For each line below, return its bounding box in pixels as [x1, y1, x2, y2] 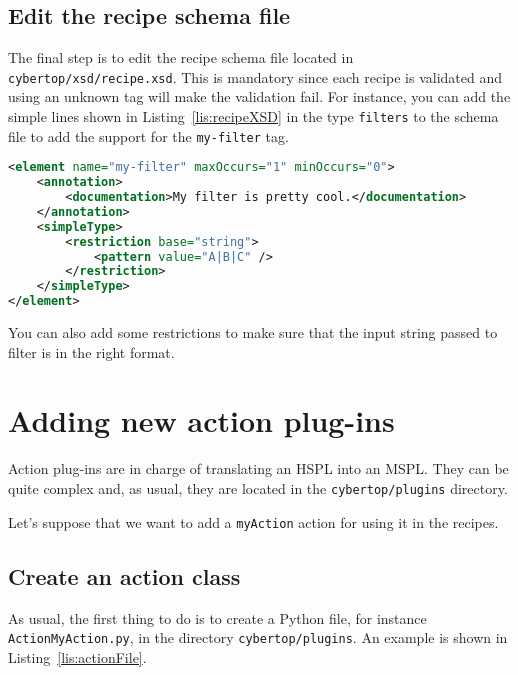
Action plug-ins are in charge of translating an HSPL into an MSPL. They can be [8, 458, 509, 479]
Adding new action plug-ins [8, 400, 395, 441]
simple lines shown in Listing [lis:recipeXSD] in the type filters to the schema [8, 106, 499, 127]
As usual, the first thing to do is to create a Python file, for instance [8, 607, 427, 628]
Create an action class [8, 560, 241, 591]
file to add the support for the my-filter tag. [8, 125, 289, 146]
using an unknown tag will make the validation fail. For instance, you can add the [8, 86, 511, 107]
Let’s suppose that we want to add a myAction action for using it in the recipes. [8, 511, 499, 532]
